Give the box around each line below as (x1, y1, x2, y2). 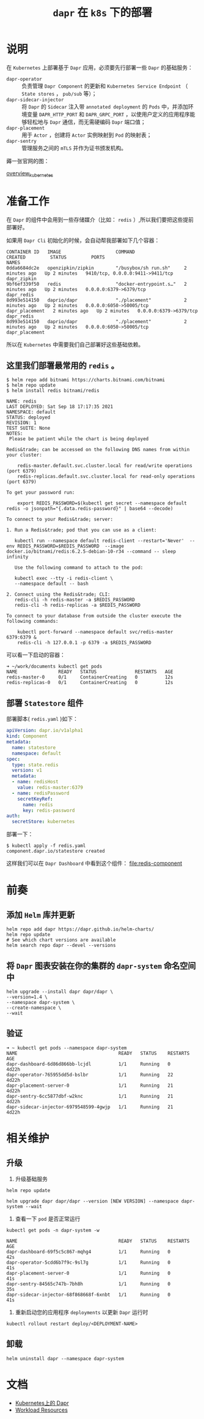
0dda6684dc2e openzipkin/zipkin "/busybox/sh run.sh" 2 (6, 265, 188, 271)
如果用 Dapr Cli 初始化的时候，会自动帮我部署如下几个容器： (6, 237, 160, 244)
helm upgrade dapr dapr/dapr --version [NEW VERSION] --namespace (6, 1198, 179, 1204)
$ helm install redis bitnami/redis (6, 387, 100, 394)
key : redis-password (22, 807, 75, 813)
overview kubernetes (6, 169, 54, 178)
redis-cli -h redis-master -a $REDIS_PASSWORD (14, 597, 136, 603)
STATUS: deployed (6, 414, 51, 420)
